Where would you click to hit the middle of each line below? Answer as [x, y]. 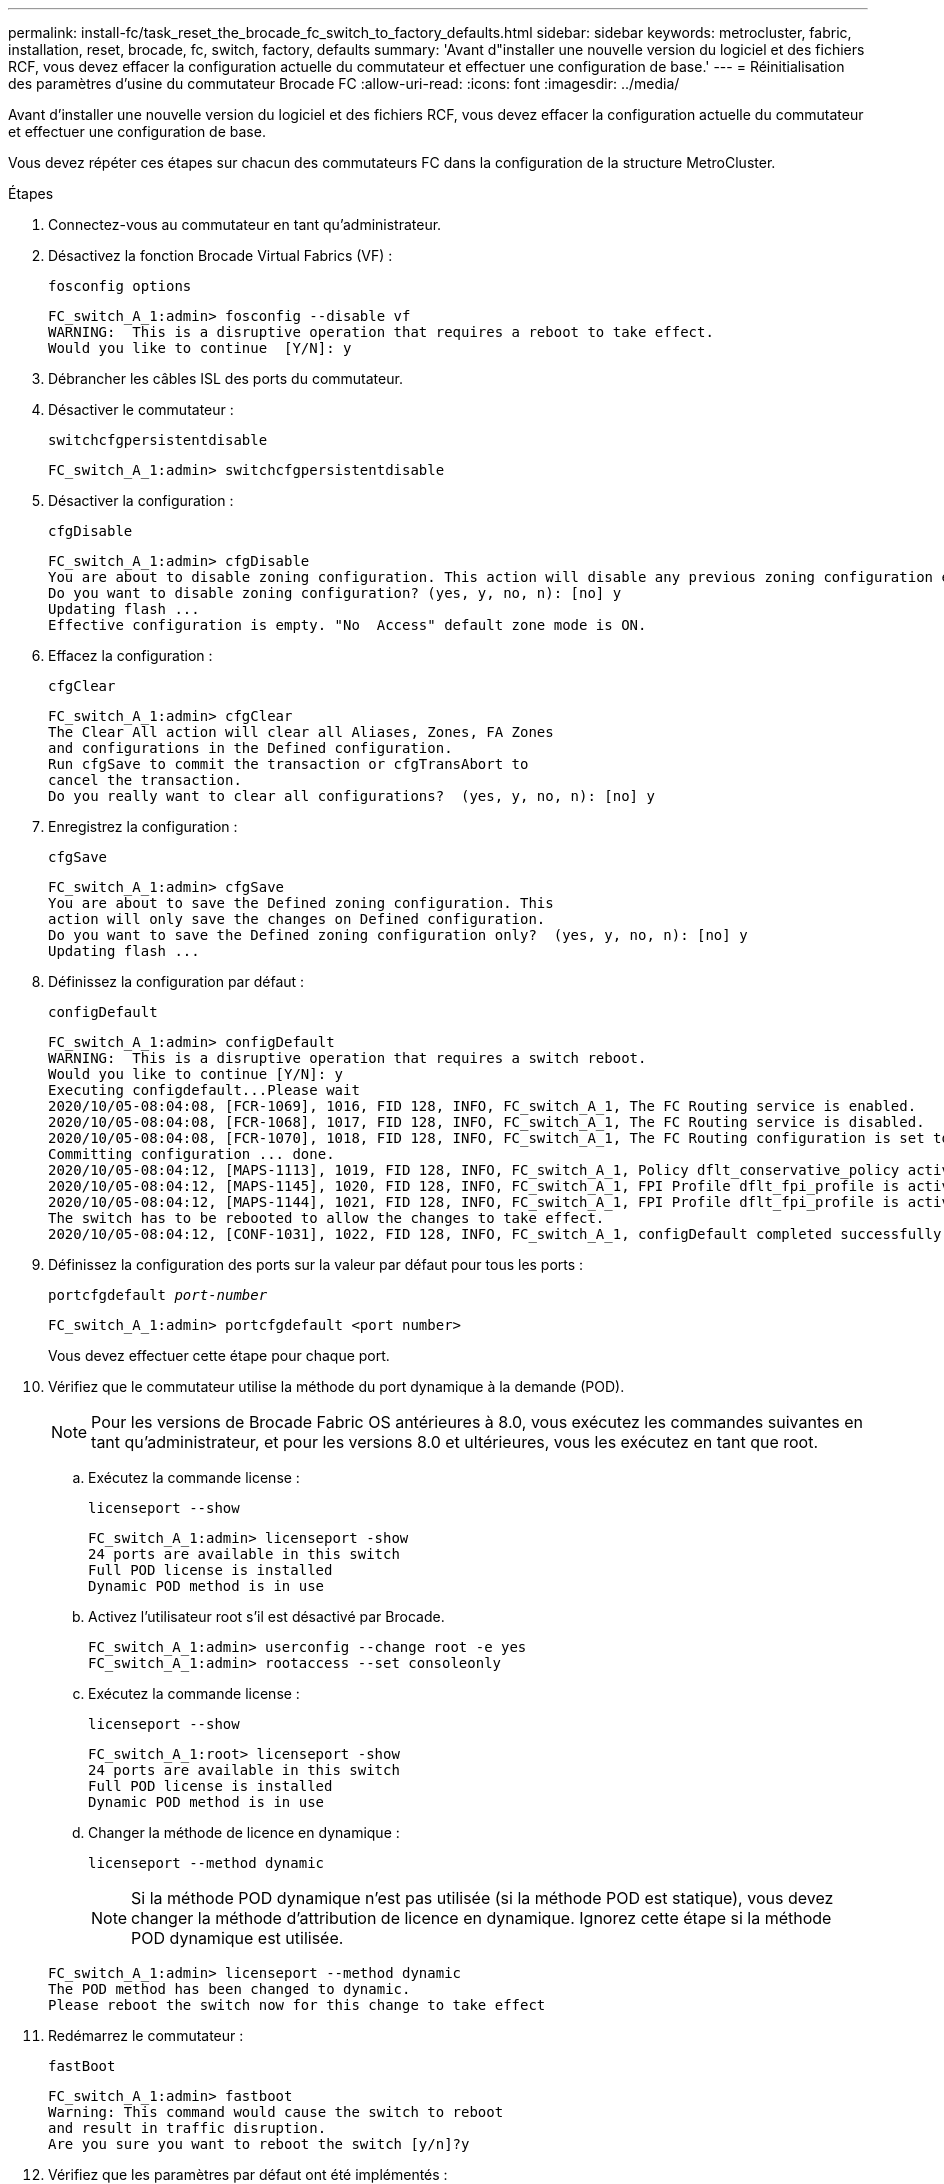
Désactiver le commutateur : [141, 409]
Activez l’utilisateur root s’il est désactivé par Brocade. [266, 1616]
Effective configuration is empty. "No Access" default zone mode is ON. [347, 625]
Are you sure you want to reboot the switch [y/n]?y [259, 2144]
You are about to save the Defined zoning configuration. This [301, 903]
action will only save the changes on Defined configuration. [297, 919]
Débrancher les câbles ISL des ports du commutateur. [225, 378]
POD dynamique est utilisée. [237, 1938]
